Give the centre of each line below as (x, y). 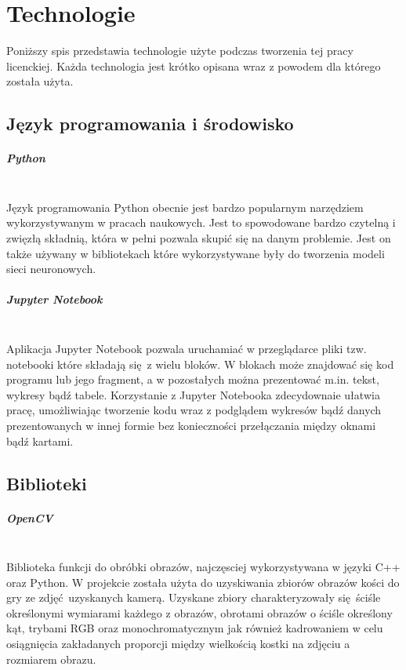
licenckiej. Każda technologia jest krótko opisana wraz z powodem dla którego (194, 66)
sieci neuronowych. (51, 269)
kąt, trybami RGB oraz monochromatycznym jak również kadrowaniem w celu (195, 628)
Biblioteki (47, 483)
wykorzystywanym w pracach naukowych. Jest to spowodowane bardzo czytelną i (201, 222)
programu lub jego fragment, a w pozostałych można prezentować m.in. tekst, (193, 379)
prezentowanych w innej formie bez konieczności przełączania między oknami (191, 425)
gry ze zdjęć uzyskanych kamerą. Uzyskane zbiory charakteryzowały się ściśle (194, 597)
